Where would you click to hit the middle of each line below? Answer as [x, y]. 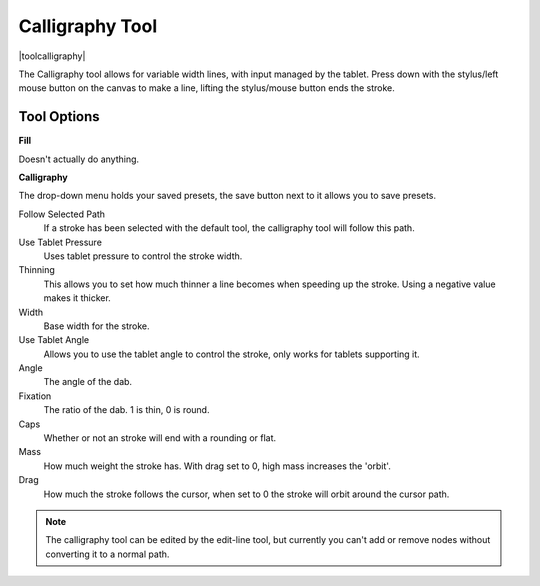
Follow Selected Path [61, 214]
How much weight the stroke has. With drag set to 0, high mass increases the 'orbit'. [217, 466]
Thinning [36, 270]
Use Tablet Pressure [60, 242]
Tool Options [59, 116]
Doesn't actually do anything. [79, 159]
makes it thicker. [77, 298]
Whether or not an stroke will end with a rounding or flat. [160, 438]
